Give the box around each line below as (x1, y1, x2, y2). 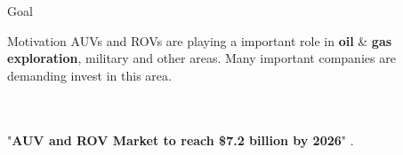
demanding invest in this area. (7, 66, 172, 84)
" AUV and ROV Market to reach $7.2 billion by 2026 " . (7, 130, 354, 149)
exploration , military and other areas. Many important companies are (7, 49, 396, 67)
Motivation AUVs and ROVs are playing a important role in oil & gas (7, 31, 392, 50)
